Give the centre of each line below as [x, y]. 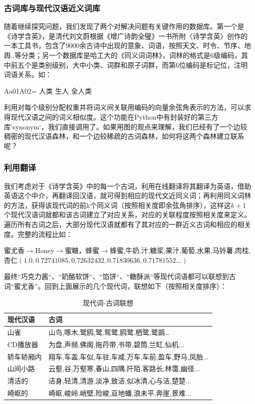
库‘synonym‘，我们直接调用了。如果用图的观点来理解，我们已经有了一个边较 [126, 126]
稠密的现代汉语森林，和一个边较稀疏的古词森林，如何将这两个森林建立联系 [124, 136]
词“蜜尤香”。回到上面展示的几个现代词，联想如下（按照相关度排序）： [115, 286]
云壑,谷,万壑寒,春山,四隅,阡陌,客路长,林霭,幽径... [124, 368]
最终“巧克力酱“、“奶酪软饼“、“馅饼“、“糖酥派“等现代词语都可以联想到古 [120, 276]
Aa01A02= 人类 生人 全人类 [48, 90]
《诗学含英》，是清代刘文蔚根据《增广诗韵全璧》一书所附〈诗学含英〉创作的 [126, 36]
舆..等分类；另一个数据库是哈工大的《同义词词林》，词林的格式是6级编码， [123, 55]
